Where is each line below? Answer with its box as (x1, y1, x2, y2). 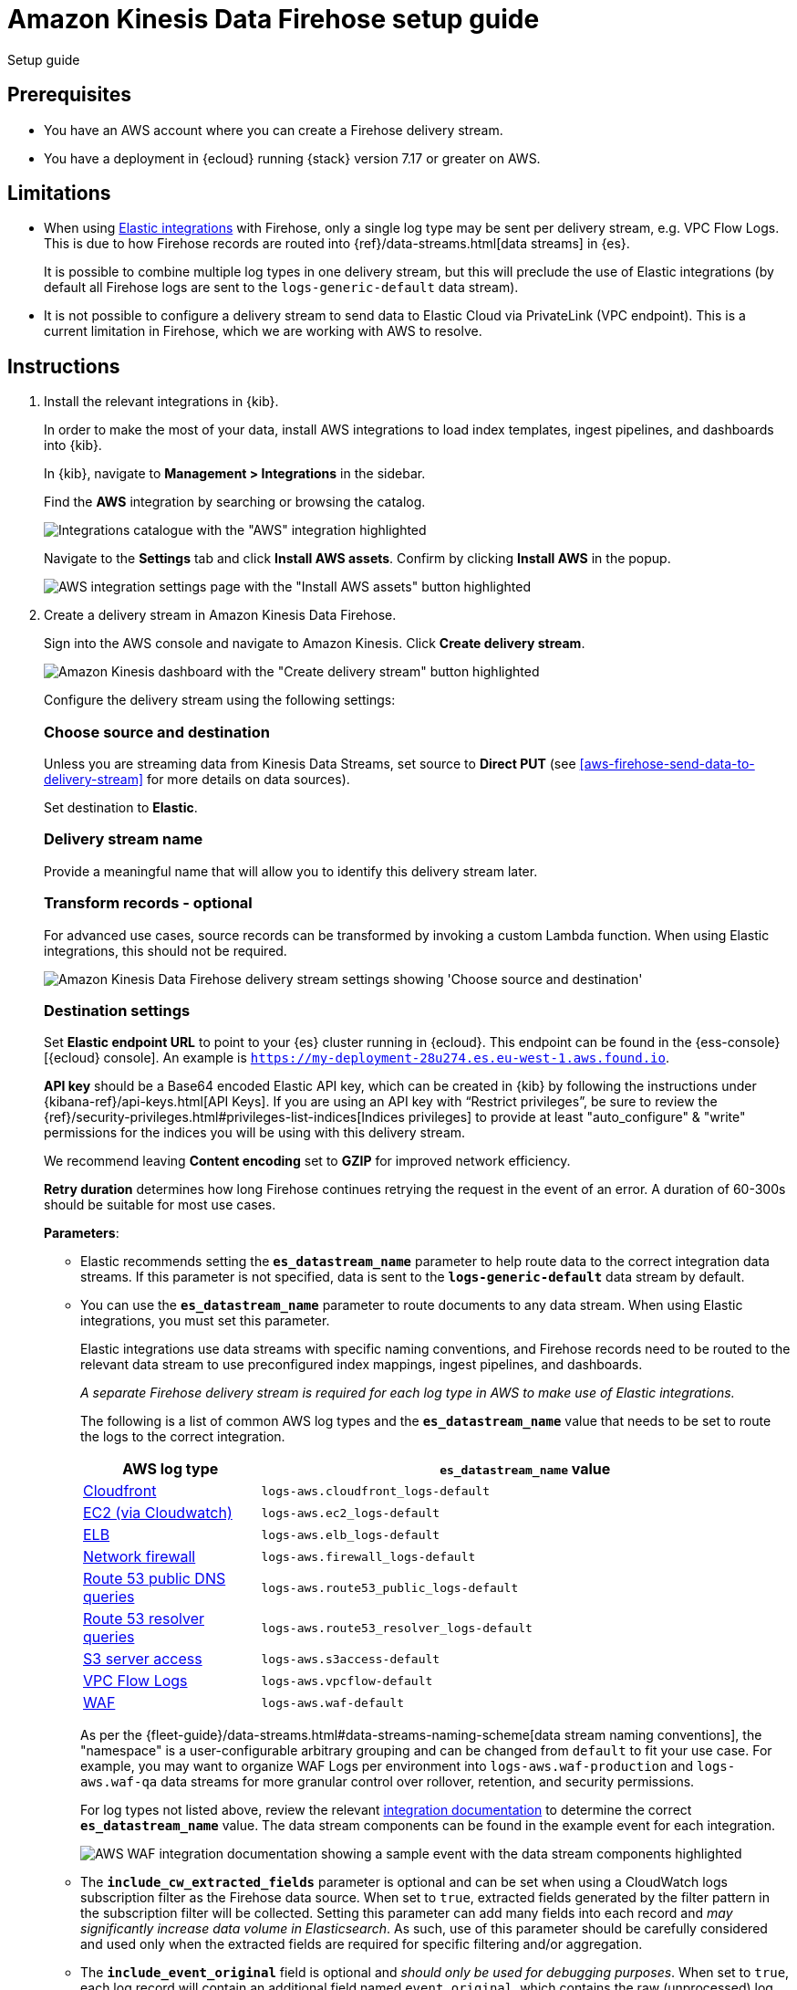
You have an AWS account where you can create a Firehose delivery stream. (44, 121, 503, 138)
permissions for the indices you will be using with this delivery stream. (44, 1125, 466, 1141)
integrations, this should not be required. (44, 942, 287, 958)
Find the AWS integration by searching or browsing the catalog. (44, 494, 426, 510)
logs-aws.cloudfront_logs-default (261, 1483, 490, 1498)
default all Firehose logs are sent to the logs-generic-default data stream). (44, 279, 519, 296)
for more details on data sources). (147, 771, 350, 788)
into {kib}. (44, 437, 102, 454)
